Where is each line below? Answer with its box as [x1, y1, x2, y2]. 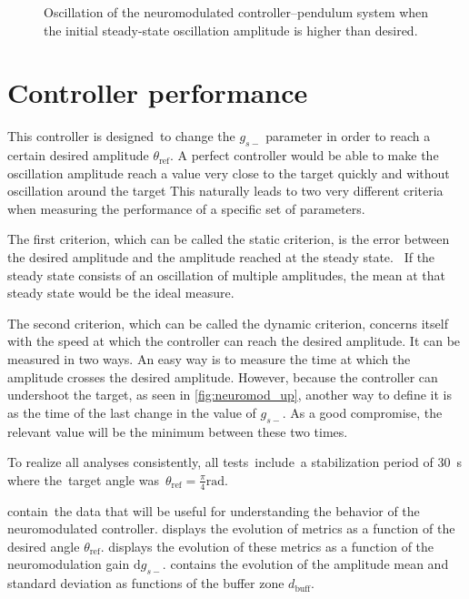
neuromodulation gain [7, 554, 130, 574]
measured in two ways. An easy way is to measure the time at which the [7, 350, 411, 369]
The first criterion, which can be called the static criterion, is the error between [7, 229, 450, 249]
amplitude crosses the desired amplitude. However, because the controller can [7, 367, 438, 386]
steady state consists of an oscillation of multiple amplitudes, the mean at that [7, 265, 445, 284]
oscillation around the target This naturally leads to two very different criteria [7, 181, 444, 200]
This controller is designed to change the [7, 127, 235, 146]
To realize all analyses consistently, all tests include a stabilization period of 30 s [7, 452, 463, 472]
